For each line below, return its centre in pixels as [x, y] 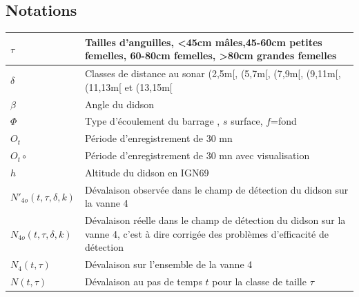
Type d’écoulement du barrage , [152, 121]
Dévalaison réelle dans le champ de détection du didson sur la [215, 220]
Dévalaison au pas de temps [143, 281]
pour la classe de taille [259, 281]
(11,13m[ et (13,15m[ [128, 86]
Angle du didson [119, 104]
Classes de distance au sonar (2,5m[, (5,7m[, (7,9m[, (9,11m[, [213, 73]
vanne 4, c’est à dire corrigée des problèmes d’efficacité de [206, 233]
